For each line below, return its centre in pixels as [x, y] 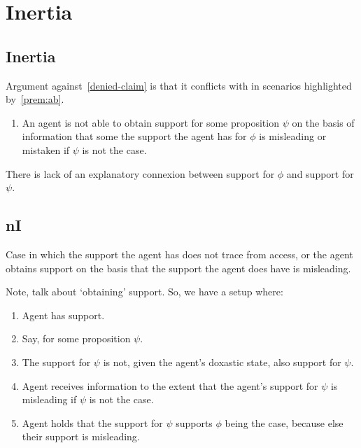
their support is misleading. [81, 436]
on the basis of [323, 122]
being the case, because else [284, 422]
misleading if [49, 399]
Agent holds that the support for [92, 422]
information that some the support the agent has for [134, 136]
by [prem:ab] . [35, 99]
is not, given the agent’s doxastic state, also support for [222, 362]
